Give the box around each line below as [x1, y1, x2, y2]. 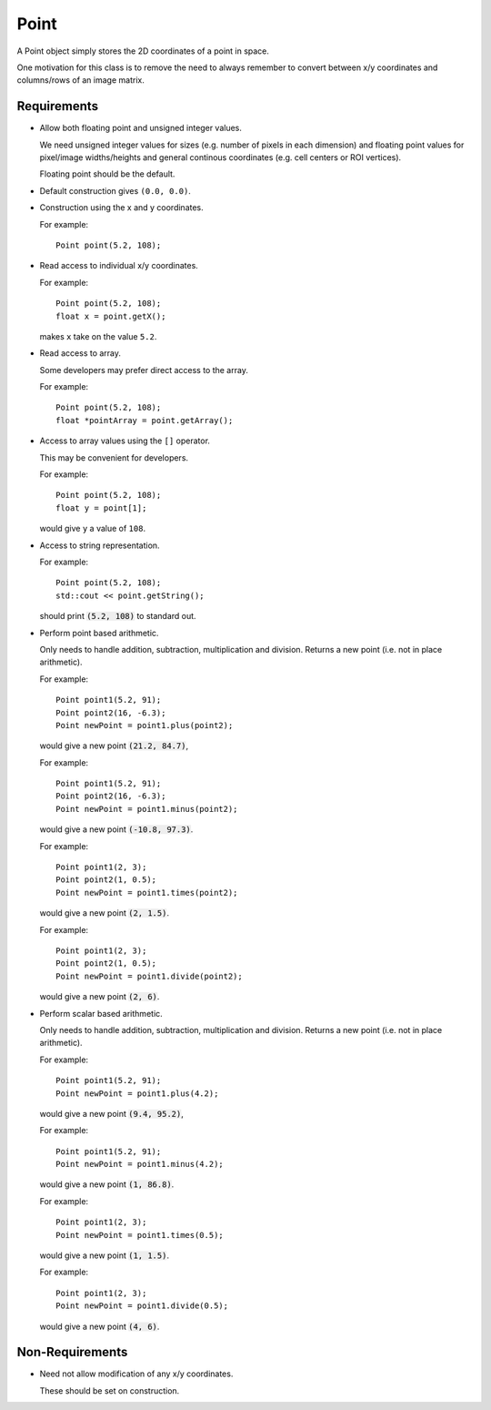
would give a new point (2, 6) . [39, 991, 160, 1002]
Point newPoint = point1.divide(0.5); [55, 1301, 229, 1311]
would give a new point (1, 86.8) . [39, 1179, 175, 1190]
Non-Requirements [16, 1344, 128, 1360]
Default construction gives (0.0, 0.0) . [39, 185, 191, 196]
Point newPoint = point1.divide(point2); [55, 970, 243, 981]
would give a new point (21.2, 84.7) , [39, 740, 189, 751]
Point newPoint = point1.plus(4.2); [55, 1088, 219, 1099]
